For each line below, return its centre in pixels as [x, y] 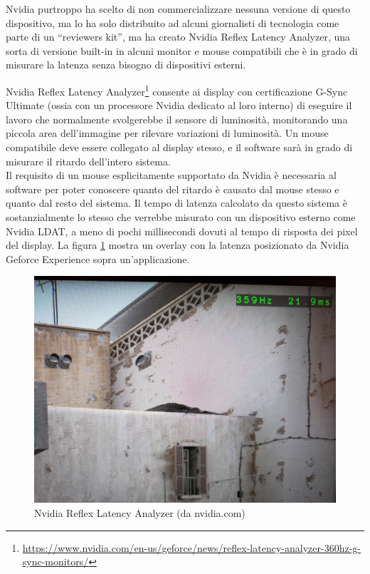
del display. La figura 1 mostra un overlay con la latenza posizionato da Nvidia [178, 245]
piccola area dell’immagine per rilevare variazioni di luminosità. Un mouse [167, 133]
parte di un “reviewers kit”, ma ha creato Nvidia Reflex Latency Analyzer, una [178, 37]
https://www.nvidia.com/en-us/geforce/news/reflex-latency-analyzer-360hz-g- [191, 547]
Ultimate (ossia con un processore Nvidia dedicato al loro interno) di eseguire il [179, 105]
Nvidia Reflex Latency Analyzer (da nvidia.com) [140, 512]
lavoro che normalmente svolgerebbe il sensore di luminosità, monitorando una [177, 119]
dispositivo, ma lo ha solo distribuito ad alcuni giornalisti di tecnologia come [173, 22]
